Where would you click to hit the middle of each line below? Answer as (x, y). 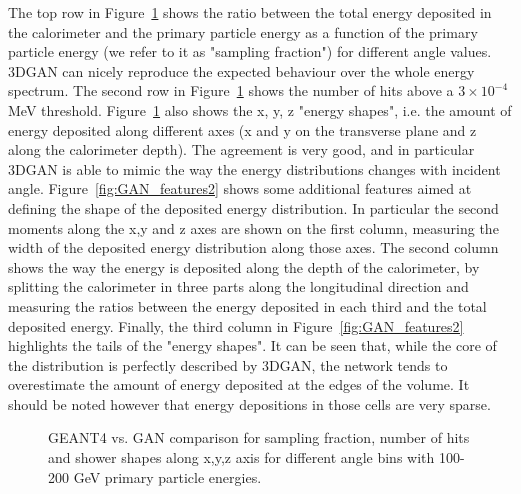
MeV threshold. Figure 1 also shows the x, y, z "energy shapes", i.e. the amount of (260, 109)
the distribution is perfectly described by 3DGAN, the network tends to (228, 364)
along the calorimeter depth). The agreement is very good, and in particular (241, 149)
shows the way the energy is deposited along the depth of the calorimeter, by (244, 266)
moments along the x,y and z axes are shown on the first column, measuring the (253, 227)
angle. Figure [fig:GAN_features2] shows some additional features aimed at (240, 188)
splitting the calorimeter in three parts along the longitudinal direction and (238, 286)
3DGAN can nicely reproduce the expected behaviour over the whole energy (241, 70)
